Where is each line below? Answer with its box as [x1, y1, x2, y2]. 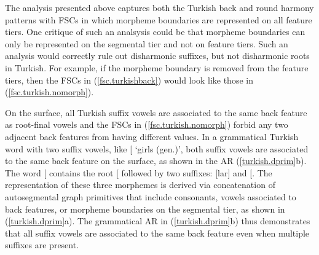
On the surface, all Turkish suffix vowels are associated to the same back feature [5, 106, 307, 119]
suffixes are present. [5, 238, 79, 251]
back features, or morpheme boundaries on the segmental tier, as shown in [5, 202, 285, 215]
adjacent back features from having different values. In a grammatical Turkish [5, 130, 299, 143]
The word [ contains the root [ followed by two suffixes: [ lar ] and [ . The [5, 166, 272, 179]
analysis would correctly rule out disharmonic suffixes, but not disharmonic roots [5, 49, 310, 62]
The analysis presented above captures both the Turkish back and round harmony [5, 1, 314, 14]
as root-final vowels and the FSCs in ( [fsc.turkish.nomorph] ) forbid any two [5, 118, 288, 131]
